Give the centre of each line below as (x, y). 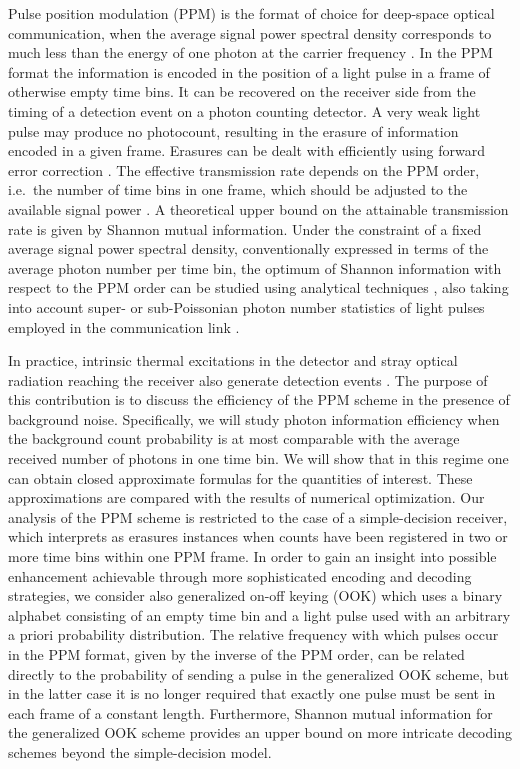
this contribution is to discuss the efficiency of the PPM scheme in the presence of (259, 399)
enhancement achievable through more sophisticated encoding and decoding (240, 575)
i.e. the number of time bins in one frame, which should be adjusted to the (238, 189)
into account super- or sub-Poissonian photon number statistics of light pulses (246, 306)
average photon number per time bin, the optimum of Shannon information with (255, 267)
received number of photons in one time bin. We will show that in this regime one (258, 458)
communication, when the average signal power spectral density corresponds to (250, 32)
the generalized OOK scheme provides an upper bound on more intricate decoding (260, 732)
